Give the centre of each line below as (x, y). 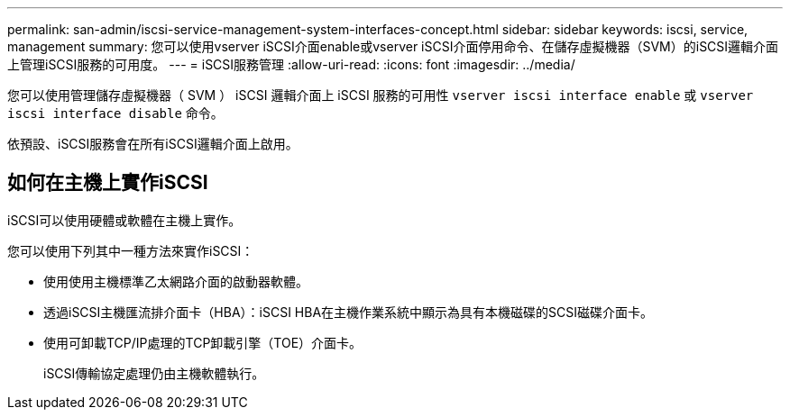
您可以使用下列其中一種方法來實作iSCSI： (131, 250)
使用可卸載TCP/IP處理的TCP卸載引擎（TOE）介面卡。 (203, 342)
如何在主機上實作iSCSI (108, 183)
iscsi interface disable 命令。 (115, 113)
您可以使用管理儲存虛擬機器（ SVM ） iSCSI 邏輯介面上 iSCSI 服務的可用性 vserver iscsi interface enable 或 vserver (381, 95)
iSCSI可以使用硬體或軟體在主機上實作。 (124, 220)
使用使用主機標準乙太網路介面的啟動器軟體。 (176, 281)
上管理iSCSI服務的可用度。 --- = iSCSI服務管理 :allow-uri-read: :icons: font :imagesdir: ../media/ (291, 64)
